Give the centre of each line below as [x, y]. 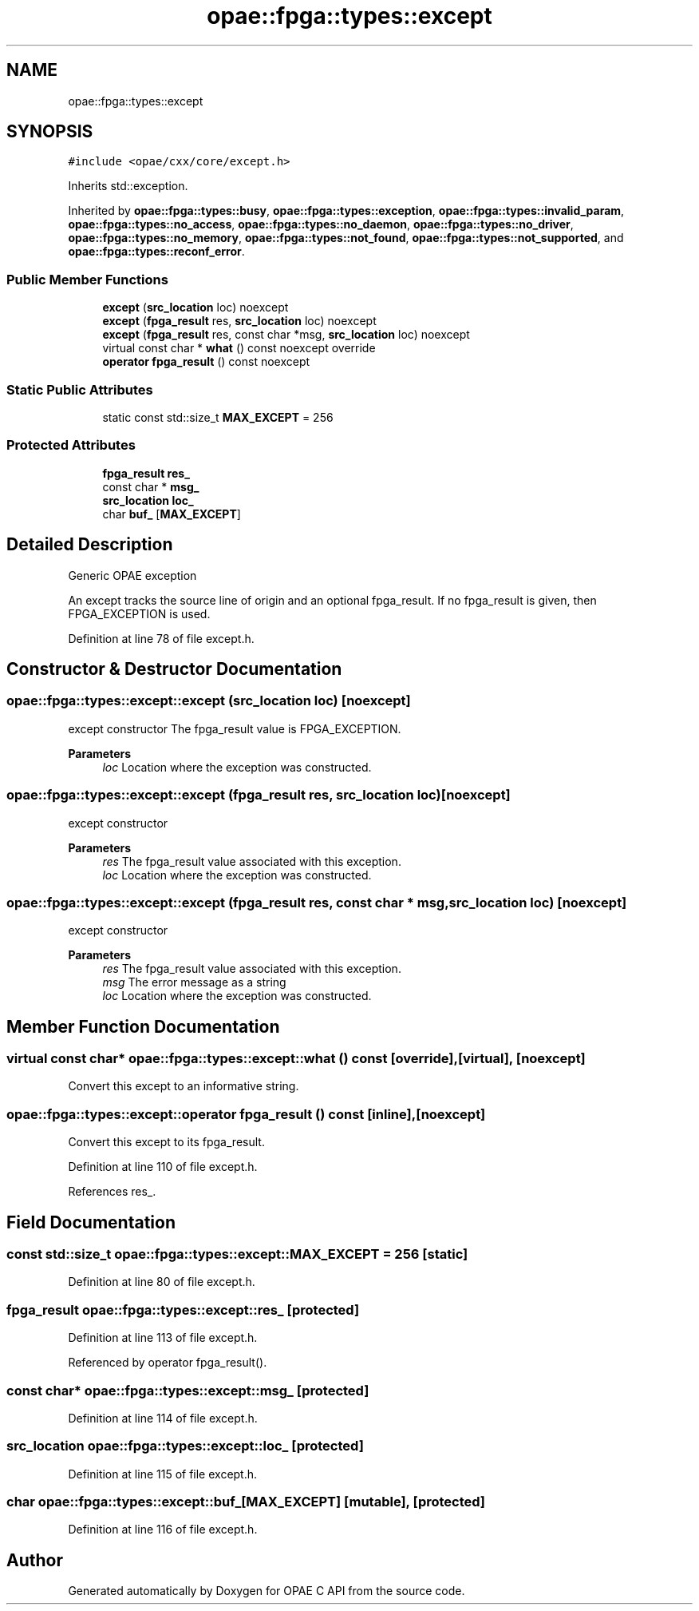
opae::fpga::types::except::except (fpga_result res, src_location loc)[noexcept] [259, 795]
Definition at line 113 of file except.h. [163, 1338]
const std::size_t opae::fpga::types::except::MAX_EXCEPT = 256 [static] [237, 1254]
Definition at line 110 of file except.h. [163, 1167]
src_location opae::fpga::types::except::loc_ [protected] [185, 1446]
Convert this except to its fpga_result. [166, 1142]
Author [35, 1560]
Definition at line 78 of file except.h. [161, 638]
